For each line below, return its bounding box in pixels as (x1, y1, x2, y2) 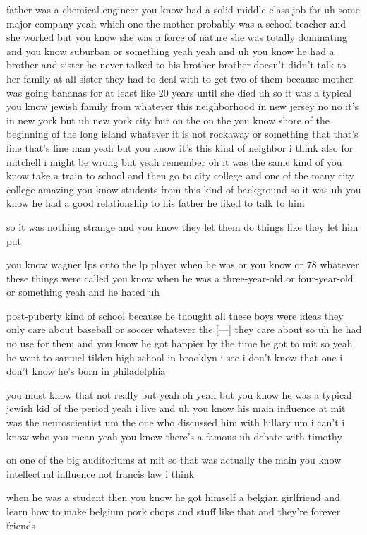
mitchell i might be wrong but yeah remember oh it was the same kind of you (6, 154, 342, 169)
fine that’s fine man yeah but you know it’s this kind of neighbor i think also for (6, 140, 354, 155)
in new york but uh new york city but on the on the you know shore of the (6, 112, 330, 127)
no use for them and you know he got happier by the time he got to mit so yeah (6, 336, 353, 351)
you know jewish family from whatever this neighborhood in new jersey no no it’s (6, 99, 359, 114)
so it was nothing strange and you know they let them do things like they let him (6, 219, 359, 234)
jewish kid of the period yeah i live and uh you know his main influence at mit (6, 401, 346, 416)
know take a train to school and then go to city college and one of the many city (6, 168, 354, 183)
